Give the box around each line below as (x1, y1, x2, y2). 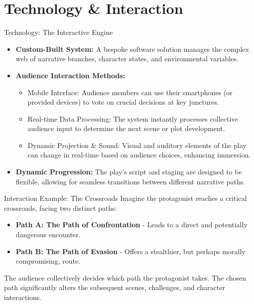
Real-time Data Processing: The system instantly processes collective (27, 113, 238, 124)
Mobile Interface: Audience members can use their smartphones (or (27, 87, 233, 97)
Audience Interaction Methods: (15, 70, 126, 80)
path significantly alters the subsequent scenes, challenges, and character (4, 282, 225, 293)
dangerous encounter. (15, 229, 81, 240)
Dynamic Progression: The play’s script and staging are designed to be (15, 166, 242, 177)
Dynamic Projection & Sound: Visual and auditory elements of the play (27, 140, 247, 150)
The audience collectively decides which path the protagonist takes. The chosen (4, 272, 247, 283)
